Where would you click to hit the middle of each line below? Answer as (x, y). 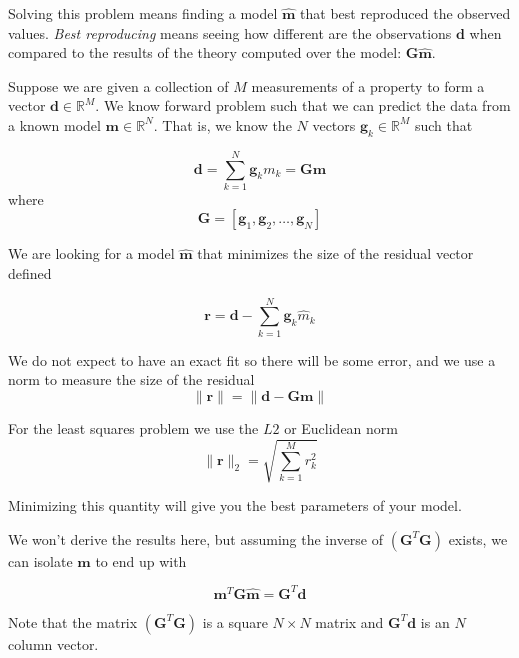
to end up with (141, 560)
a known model (54, 124)
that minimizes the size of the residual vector (335, 253)
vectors (334, 124)
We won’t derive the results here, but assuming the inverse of (196, 538)
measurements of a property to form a (368, 85)
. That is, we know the (222, 124)
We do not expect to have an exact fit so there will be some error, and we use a (252, 359)
